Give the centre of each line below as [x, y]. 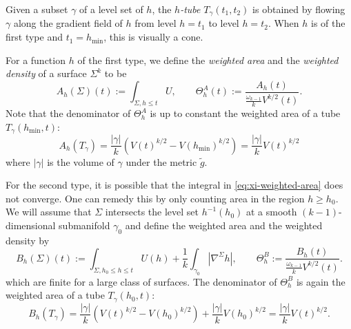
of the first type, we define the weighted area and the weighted [208, 60]
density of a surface [46, 73]
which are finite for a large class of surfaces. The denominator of [141, 281]
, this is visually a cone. [153, 37]
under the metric [161, 161]
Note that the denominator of [68, 113]
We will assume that [49, 212]
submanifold [84, 225]
